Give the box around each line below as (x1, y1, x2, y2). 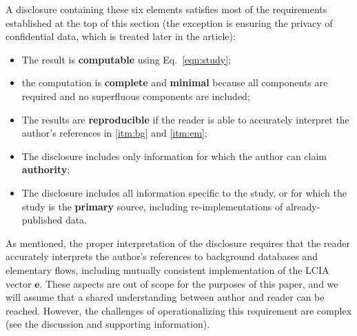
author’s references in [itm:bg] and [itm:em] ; (21, 126, 207, 140)
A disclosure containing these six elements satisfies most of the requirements (6, 2, 327, 16)
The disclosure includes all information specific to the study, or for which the (21, 185, 347, 199)
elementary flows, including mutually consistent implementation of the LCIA (6, 262, 329, 277)
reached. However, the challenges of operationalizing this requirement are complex (6, 303, 352, 317)
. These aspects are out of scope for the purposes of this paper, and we (39, 276, 338, 290)
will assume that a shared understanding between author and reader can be (6, 290, 325, 304)
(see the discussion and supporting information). (6, 317, 210, 331)
